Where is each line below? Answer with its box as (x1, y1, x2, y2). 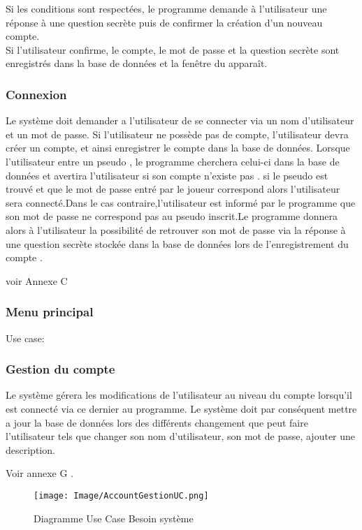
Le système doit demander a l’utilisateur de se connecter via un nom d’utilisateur (6, 113, 354, 128)
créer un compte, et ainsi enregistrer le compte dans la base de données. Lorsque (6, 140, 350, 155)
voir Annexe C (6, 273, 68, 288)
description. (6, 442, 55, 457)
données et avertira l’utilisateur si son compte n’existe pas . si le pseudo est (6, 168, 328, 182)
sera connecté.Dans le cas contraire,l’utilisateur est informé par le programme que (6, 195, 356, 209)
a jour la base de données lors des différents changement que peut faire (6, 415, 308, 429)
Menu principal (6, 303, 94, 321)
